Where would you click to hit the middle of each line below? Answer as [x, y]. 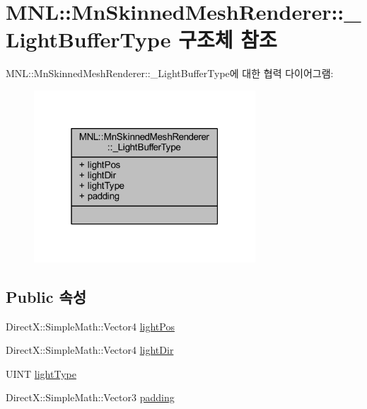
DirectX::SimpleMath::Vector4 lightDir [90, 350]
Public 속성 [46, 296]
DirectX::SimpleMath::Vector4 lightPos [90, 326]
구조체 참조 [228, 39]
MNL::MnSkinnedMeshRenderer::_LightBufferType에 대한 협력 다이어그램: [170, 73]
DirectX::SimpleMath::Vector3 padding [90, 397]
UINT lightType [41, 373]
